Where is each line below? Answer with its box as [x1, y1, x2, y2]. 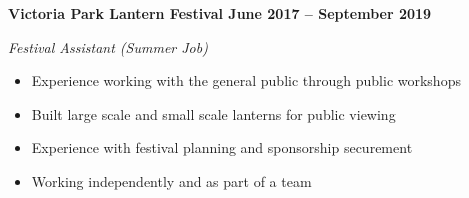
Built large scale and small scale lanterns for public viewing [31, 103, 396, 124]
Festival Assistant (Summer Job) [8, 36, 208, 57]
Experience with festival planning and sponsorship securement [31, 137, 413, 158]
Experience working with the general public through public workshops [31, 70, 461, 91]
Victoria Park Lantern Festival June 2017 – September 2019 [8, 3, 432, 23]
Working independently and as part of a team [31, 170, 312, 191]
